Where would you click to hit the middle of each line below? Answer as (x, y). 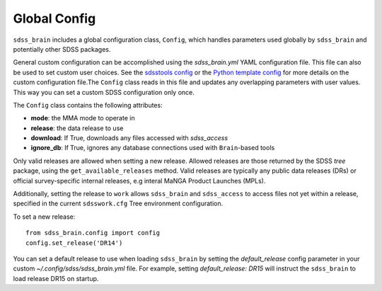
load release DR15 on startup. (56, 278)
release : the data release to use (77, 128)
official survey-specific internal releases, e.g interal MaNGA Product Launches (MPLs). (139, 181)
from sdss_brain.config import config (93, 233)
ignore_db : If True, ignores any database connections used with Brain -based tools (153, 148)
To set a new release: (44, 217)
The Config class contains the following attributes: (88, 105)
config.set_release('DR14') (74, 243)
